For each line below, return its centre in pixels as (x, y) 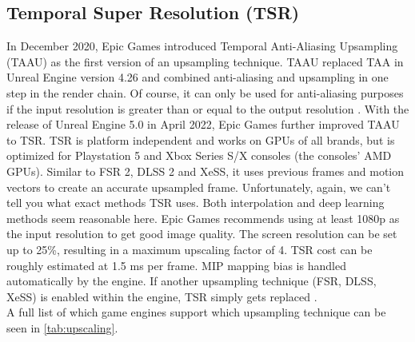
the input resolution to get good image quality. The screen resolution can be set (202, 234)
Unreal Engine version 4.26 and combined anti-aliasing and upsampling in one (198, 77)
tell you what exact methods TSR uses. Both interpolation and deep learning (196, 203)
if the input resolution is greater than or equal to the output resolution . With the (208, 108)
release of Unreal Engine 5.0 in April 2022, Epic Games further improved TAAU (203, 124)
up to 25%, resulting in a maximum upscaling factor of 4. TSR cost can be (190, 249)
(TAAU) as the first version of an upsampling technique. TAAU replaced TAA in (205, 61)
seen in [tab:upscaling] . (62, 327)
